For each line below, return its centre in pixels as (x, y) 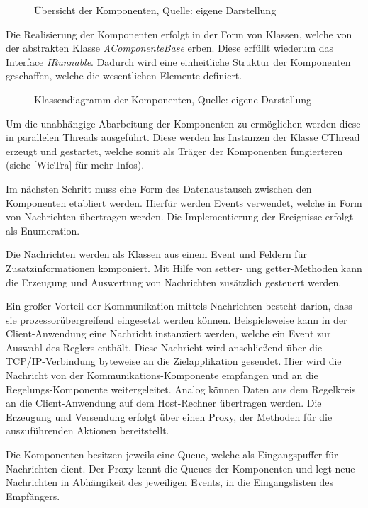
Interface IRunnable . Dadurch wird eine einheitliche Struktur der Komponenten (178, 61)
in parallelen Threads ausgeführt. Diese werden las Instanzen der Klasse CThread (183, 137)
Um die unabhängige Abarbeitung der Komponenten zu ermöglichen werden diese (183, 123)
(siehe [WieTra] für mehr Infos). (75, 165)
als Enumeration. (43, 230)
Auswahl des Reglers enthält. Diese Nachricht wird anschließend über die (164, 347)
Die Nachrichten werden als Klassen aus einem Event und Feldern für (156, 254)
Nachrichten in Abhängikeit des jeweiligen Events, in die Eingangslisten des (170, 482)
